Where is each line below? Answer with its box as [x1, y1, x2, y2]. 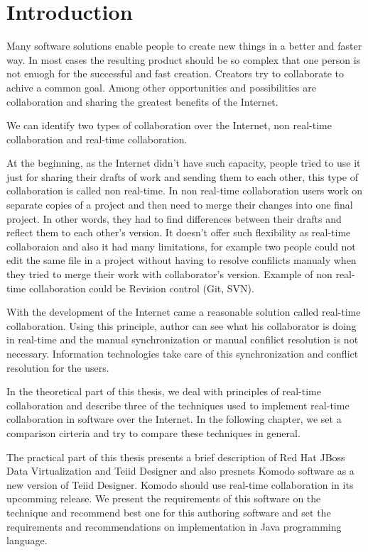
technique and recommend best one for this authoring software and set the [6, 504, 331, 519]
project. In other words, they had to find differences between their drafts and [6, 211, 342, 226]
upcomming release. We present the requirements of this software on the [6, 491, 321, 506]
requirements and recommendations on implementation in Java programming [6, 519, 342, 534]
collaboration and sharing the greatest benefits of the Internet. [6, 94, 278, 109]
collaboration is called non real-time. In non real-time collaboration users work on [6, 183, 362, 198]
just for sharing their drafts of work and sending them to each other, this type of [6, 169, 358, 184]
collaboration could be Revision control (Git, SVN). [28, 280, 254, 295]
